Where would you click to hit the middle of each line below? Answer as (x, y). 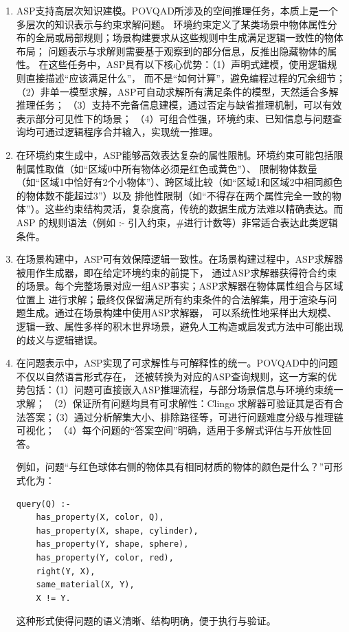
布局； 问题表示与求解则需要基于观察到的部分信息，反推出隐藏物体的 (172, 51)
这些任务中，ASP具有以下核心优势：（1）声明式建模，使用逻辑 (188, 64)
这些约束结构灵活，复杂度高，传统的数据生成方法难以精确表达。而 (194, 209)
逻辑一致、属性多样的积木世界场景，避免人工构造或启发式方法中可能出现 (180, 326)
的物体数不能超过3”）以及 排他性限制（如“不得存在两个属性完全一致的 (174, 195)
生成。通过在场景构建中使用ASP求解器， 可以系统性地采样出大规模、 (181, 313)
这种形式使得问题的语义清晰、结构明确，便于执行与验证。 (146, 621)
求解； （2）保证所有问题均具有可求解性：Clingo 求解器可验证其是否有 (175, 403)
